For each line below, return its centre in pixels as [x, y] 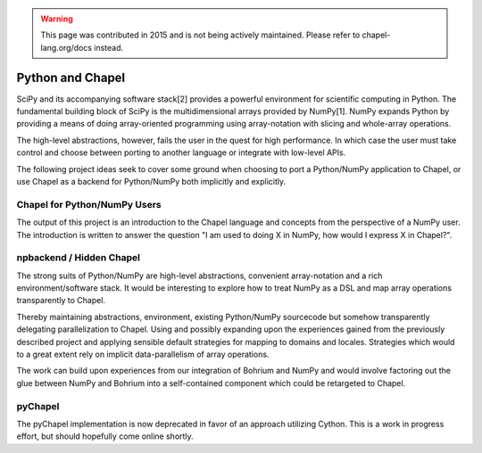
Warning [57, 19]
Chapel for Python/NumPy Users [89, 204]
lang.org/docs [66, 47]
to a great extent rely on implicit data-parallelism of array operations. [143, 354]
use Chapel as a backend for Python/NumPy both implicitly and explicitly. [151, 182]
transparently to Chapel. [61, 301]
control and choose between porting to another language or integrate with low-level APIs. [181, 152]
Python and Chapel [71, 77]
